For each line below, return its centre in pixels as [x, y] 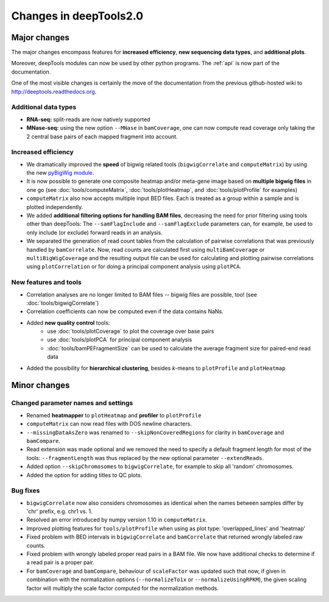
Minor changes [41, 385]
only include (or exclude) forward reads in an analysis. [94, 232]
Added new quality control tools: [68, 322]
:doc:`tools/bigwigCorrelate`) [63, 303]
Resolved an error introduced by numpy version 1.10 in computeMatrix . [117, 520]
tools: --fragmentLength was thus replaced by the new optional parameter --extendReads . [145, 458]
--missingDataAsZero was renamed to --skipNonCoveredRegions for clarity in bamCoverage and [155, 432]
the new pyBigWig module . [60, 173]
